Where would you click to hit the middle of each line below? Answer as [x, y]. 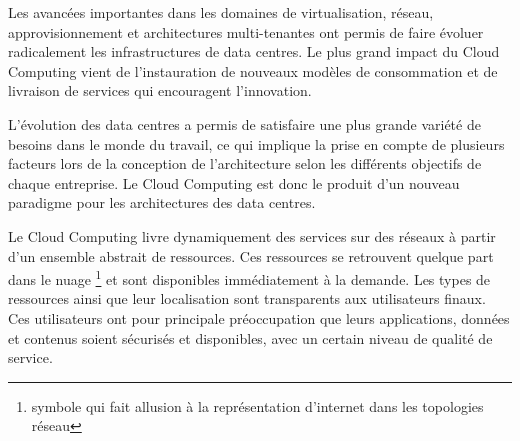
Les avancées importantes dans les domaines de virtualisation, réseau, [221, 12]
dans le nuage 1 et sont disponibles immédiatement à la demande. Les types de [249, 277]
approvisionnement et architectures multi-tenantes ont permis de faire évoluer [246, 31]
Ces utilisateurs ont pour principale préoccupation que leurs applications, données [259, 317]
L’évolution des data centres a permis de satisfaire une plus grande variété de [244, 123]
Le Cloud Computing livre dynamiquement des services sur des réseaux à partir [252, 235]
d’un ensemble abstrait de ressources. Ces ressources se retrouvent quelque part [251, 255]
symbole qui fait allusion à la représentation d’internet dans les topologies [257, 405]
